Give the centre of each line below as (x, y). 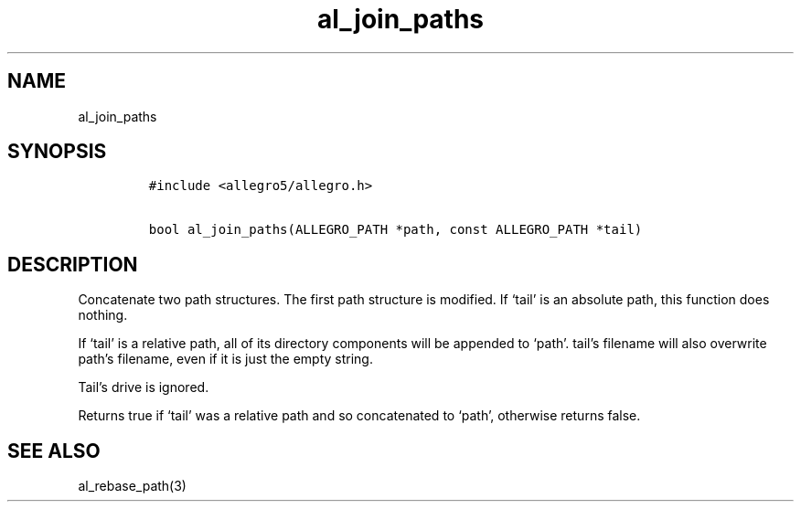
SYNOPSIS (57, 152)
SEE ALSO (54, 451)
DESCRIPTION (73, 264)
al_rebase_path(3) (132, 486)
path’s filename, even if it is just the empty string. (225, 359)
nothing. (103, 315)
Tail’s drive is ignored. (144, 387)
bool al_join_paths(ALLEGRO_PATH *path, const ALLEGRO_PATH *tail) (395, 230)
